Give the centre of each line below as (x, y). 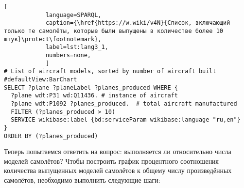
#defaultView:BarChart (41, 79)
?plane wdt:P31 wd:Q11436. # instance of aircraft (94, 96)
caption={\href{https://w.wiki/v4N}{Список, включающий (138, 23)
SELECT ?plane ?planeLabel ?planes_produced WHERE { (91, 87)
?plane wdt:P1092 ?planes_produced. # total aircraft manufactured (124, 103)
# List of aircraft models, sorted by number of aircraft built (110, 71)
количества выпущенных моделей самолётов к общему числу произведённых (118, 170)
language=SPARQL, (73, 15)
